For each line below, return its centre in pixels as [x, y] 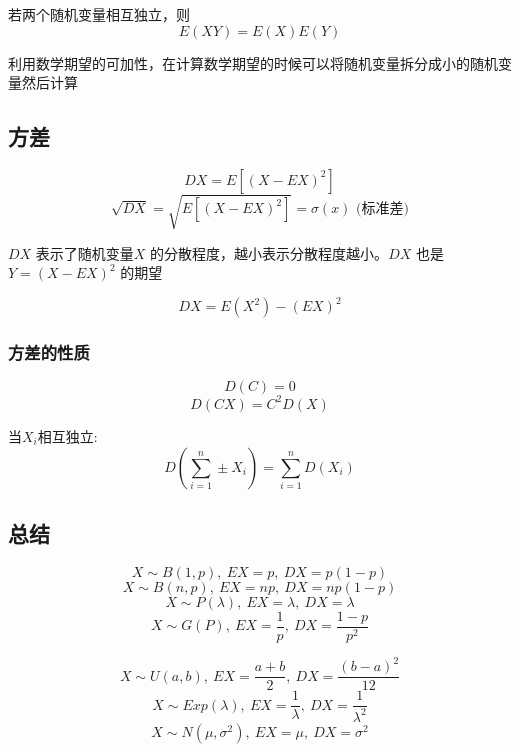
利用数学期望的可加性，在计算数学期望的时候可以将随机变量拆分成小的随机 [253, 62]
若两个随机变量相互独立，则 [99, 14]
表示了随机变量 [84, 252]
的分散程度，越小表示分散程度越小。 [269, 252]
